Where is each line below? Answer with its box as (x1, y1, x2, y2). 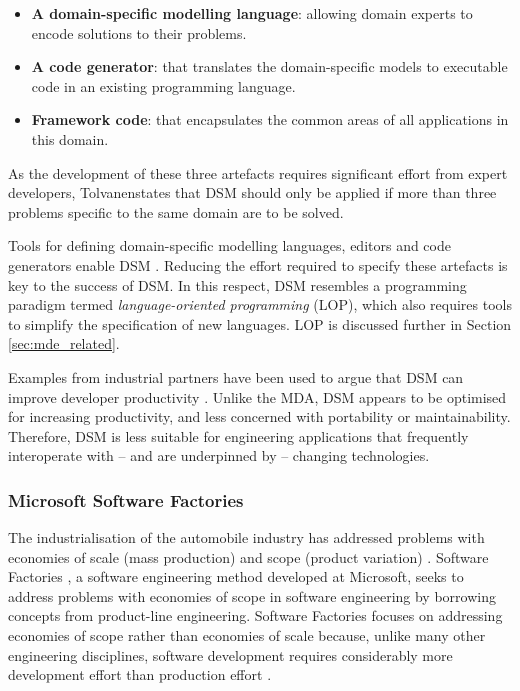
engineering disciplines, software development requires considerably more (8, 644, 453, 665)
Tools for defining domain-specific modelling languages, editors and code (8, 235, 451, 256)
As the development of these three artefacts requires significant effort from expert (8, 162, 508, 183)
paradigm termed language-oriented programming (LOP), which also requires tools (8, 294, 512, 315)
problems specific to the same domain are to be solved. (8, 201, 344, 222)
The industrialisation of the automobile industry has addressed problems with (8, 527, 485, 548)
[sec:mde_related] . (8, 333, 120, 354)
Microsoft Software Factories (8, 487, 244, 512)
